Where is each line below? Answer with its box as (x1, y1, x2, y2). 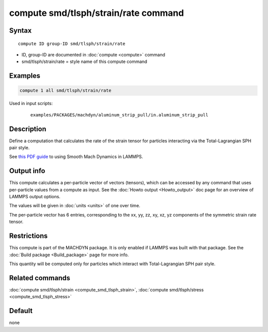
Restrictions (9, 232, 48, 240)
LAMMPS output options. (9, 194, 61, 200)
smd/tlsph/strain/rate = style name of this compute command (21, 58, 147, 64)
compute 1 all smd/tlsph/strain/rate (19, 88, 112, 94)
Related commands (9, 274, 70, 282)
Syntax (9, 26, 32, 35)
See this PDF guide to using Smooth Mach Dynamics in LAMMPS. (9, 154, 143, 160)
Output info (9, 166, 46, 175)
